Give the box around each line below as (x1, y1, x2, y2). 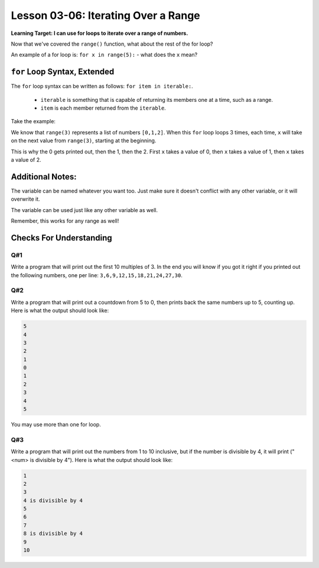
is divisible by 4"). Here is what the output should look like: (30, 456, 173, 463)
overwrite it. (11, 195, 41, 203)
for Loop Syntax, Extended (11, 67, 115, 77)
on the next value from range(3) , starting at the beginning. (11, 137, 157, 145)
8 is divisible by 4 (23, 530, 83, 537)
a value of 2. (11, 156, 41, 163)
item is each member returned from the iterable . (40, 104, 167, 112)
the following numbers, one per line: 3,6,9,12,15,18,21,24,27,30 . (11, 271, 183, 278)
